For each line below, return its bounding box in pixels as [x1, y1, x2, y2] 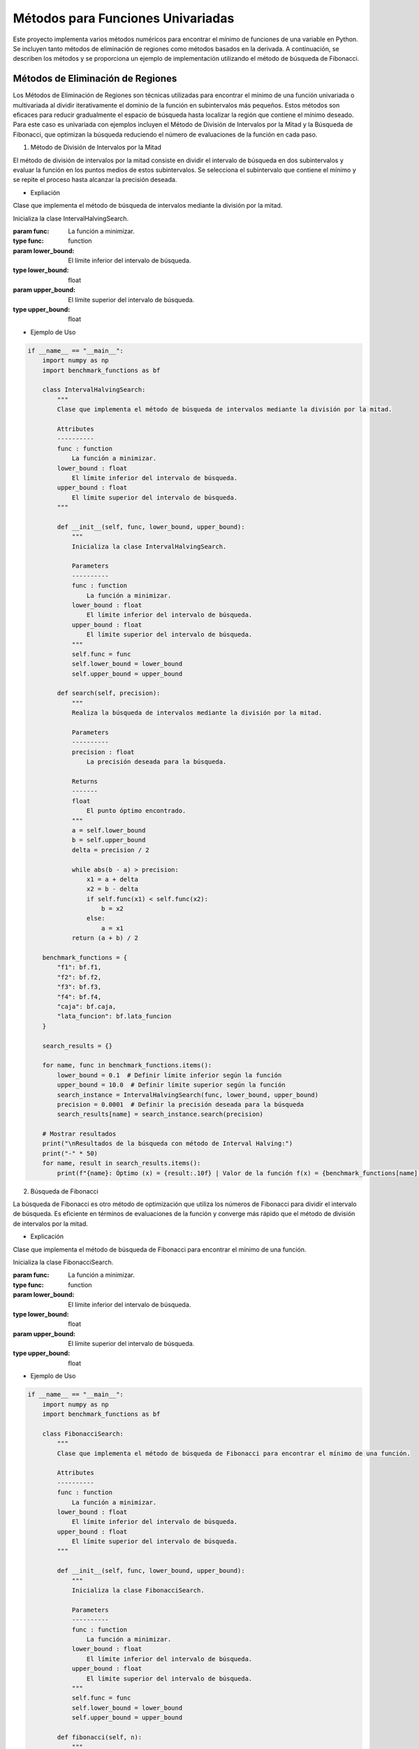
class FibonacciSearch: [42, 1429, 124, 1438]
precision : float [71, 748, 135, 756]
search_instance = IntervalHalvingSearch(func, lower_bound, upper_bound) [57, 1091, 319, 1098]
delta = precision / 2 [71, 846, 149, 854]
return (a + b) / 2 [71, 934, 139, 942]
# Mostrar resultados [42, 1130, 117, 1138]
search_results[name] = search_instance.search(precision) [57, 1110, 264, 1119]
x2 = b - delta [86, 885, 139, 893]
